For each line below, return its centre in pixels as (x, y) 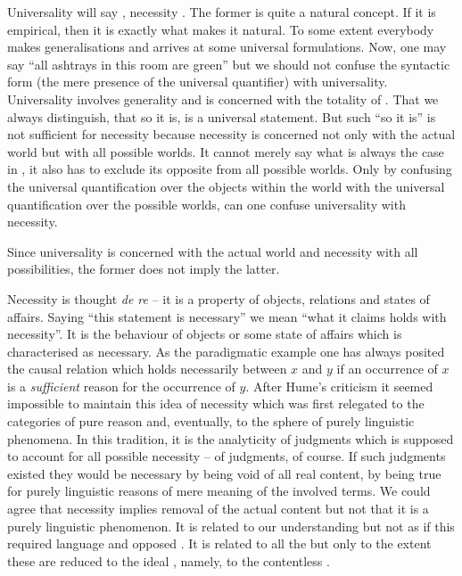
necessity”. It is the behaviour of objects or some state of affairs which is (205, 334)
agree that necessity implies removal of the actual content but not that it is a (218, 509)
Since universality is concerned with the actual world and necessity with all (213, 251)
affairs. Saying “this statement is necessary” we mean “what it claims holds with (227, 316)
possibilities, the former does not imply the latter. (144, 269)
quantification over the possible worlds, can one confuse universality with (206, 204)
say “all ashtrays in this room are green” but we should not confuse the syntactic (229, 64)
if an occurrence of (387, 369)
